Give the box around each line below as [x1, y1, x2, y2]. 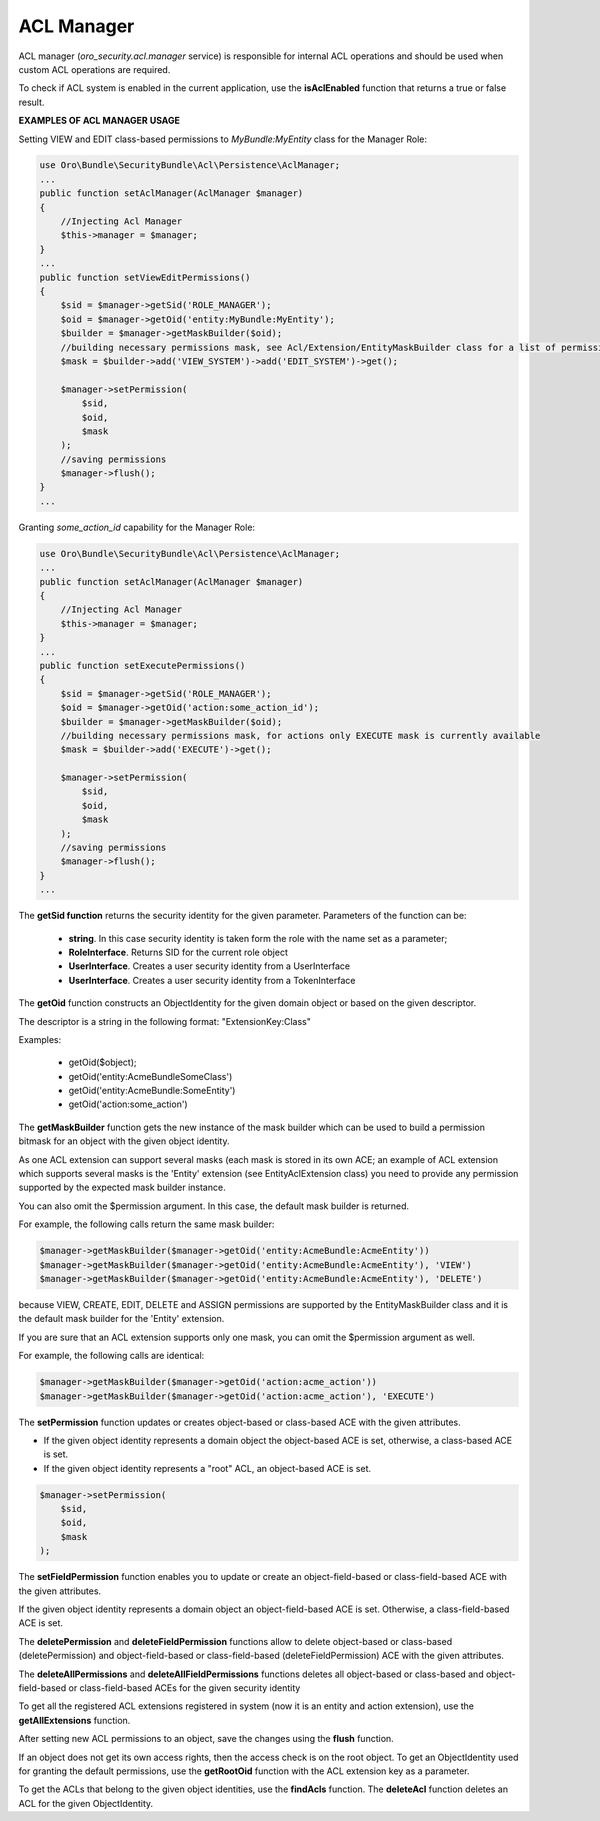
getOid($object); [68, 1056, 137, 1069]
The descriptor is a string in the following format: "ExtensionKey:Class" [18, 1015, 312, 1027]
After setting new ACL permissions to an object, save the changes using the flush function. [18, 1733, 394, 1745]
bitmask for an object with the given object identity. [18, 1135, 230, 1147]
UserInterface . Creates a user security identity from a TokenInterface [68, 974, 356, 986]
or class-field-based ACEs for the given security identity [68, 1681, 301, 1694]
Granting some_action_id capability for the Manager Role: [18, 521, 255, 533]
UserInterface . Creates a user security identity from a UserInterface [68, 960, 350, 972]
